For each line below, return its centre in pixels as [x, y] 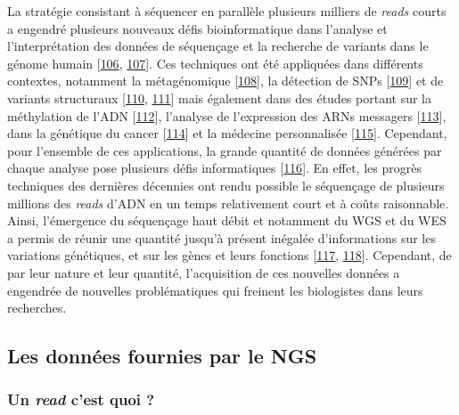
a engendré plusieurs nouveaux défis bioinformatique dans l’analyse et [197, 28]
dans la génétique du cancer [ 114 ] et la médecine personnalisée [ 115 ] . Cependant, [227, 133]
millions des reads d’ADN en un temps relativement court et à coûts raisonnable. [228, 203]
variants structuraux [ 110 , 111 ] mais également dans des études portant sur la [219, 98]
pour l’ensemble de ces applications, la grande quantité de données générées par [225, 150]
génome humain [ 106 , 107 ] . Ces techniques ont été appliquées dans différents [215, 63]
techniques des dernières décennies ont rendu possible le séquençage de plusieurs [226, 185]
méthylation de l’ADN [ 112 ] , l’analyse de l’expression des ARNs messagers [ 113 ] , [227, 115]
